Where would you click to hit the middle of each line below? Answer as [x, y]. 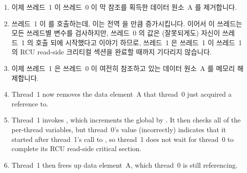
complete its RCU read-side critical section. [76, 148]
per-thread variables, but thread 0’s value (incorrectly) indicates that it [119, 129]
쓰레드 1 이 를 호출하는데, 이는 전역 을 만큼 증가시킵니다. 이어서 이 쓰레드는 [127, 23]
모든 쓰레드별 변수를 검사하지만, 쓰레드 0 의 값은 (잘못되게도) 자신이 [116, 33]
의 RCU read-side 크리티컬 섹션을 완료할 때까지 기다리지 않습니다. [112, 52]
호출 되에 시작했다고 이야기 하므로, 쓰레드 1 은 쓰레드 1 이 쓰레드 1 [139, 42]
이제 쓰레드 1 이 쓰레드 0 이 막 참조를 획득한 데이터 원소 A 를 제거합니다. [124, 7]
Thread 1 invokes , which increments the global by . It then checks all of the [126, 120]
